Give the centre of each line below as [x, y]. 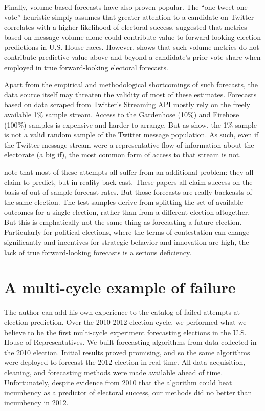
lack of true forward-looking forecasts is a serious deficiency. [98, 252]
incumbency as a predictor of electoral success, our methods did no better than [128, 392]
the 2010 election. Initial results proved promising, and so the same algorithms [127, 352]
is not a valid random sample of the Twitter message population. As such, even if [131, 135]
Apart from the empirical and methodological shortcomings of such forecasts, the [131, 84]
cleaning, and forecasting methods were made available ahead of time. [114, 372]
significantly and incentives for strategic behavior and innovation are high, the [127, 242]
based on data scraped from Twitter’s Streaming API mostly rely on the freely [127, 104]
